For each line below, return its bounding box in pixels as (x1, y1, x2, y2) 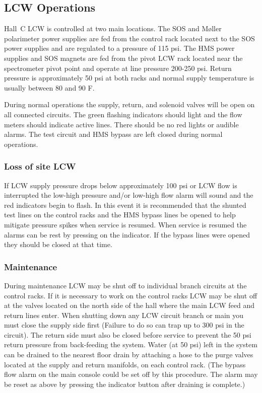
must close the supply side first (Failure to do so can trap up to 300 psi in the (4, 320, 244, 330)
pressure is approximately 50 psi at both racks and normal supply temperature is (4, 72, 254, 83)
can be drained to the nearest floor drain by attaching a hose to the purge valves (4, 349, 253, 360)
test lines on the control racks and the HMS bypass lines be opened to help (4, 209, 236, 220)
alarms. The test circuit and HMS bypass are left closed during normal (4, 129, 223, 139)
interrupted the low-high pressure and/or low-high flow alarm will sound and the (4, 190, 253, 200)
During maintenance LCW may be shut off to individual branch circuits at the (4, 280, 247, 290)
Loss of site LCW (4, 160, 76, 173)
